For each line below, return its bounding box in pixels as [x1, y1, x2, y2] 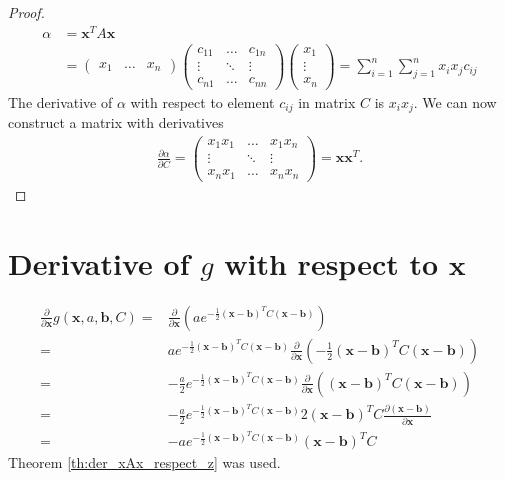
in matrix [298, 91, 356, 112]
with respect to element [130, 91, 275, 112]
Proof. [8, 2, 45, 22]
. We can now [413, 91, 497, 112]
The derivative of [8, 91, 113, 112]
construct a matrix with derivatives [8, 112, 224, 133]
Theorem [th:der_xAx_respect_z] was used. [8, 452, 281, 473]
